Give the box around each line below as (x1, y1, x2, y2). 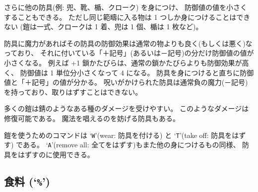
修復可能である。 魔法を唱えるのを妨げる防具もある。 (4, 113, 180, 123)
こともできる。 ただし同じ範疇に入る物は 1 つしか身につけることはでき (17, 11, 251, 22)
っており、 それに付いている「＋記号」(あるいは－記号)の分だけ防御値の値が (4, 48, 254, 58)
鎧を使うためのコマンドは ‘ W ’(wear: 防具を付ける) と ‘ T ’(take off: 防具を (4, 129, 232, 140)
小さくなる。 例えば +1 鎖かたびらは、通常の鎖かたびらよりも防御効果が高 (4, 57, 249, 67)
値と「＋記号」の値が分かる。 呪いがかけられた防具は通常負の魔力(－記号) (4, 77, 248, 87)
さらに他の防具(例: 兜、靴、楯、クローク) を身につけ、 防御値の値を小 (4, 2, 234, 12)
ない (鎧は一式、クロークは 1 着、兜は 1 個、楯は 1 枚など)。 (4, 21, 203, 32)
